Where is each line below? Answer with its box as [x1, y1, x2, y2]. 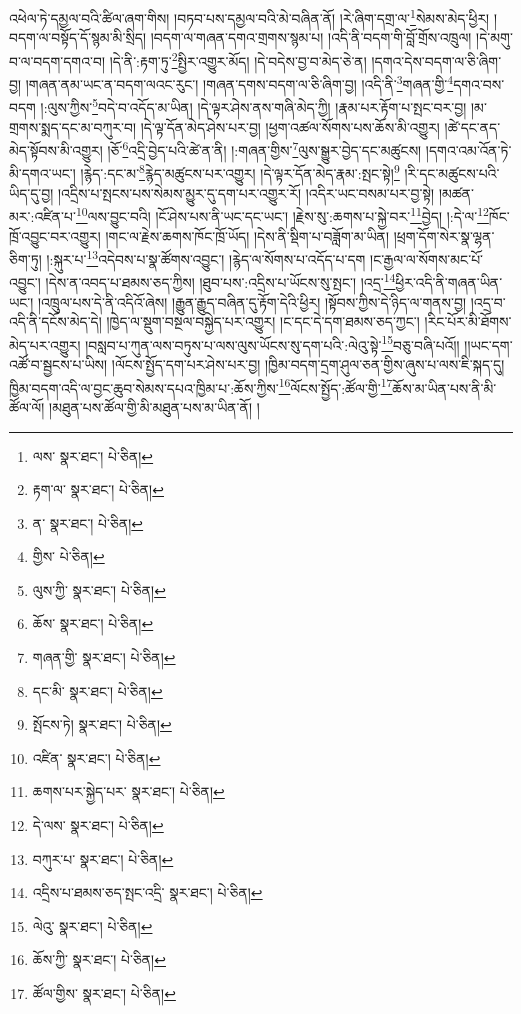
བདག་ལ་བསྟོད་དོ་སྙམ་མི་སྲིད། [9, 27, 147, 48]
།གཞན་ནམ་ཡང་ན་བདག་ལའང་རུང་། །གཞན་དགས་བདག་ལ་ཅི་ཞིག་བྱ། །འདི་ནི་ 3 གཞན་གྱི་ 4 [25, 71, 454, 94]
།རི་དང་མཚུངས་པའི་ [404, 163, 500, 184]
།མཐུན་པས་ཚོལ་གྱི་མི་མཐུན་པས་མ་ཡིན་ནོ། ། [49, 396, 260, 417]
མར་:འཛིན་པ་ [9, 205, 76, 226]
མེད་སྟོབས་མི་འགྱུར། [9, 139, 103, 160]
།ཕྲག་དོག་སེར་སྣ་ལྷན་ [393, 225, 495, 246]
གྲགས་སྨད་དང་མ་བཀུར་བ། [9, 116, 137, 137]
